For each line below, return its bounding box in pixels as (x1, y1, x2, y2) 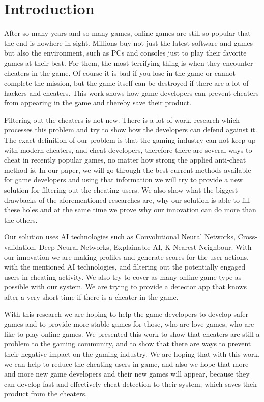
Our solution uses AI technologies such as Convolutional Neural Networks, (4, 231, 236, 242)
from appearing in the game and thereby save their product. (4, 97, 192, 108)
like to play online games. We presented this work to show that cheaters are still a (4, 328, 260, 339)
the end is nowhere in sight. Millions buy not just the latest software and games (4, 37, 253, 48)
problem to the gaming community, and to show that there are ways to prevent (4, 338, 251, 349)
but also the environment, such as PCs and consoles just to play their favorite (4, 47, 247, 58)
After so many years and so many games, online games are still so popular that (4, 28, 251, 38)
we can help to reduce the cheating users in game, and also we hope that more (4, 358, 249, 369)
